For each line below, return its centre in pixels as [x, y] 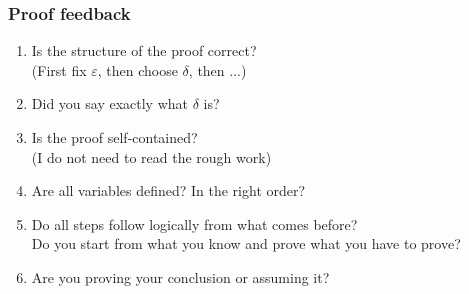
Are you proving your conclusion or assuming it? [180, 276]
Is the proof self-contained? [114, 137]
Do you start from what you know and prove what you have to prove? [246, 243]
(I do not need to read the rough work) [151, 156]
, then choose [137, 69]
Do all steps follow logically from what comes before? [194, 223]
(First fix [59, 69]
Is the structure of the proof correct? [144, 50]
